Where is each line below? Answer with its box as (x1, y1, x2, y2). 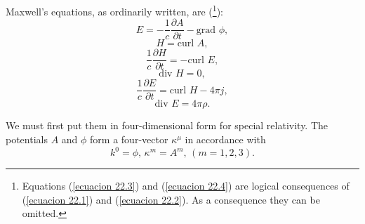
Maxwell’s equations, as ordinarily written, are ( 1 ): (6, 2, 223, 18)
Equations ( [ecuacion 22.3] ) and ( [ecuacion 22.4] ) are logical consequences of (22, 178, 350, 193)
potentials (6, 132, 48, 147)
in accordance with (185, 132, 266, 147)
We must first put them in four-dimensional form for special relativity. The (6, 118, 328, 133)
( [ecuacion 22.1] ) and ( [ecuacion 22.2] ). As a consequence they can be (22, 192, 320, 206)
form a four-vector (90, 132, 168, 147)
